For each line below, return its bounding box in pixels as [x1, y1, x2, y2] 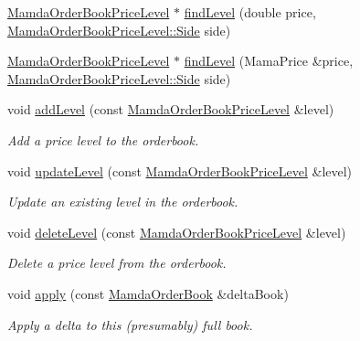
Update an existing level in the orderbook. [7, 192, 238, 211]
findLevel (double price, [184, 3, 316, 21]
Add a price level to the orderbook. [7, 130, 199, 149]
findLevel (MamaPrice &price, [184, 51, 354, 70]
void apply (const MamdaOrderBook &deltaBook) [7, 283, 289, 303]
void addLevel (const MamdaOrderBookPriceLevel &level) [7, 100, 334, 119]
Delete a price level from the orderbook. [7, 253, 227, 272]
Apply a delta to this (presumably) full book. [7, 314, 253, 334]
